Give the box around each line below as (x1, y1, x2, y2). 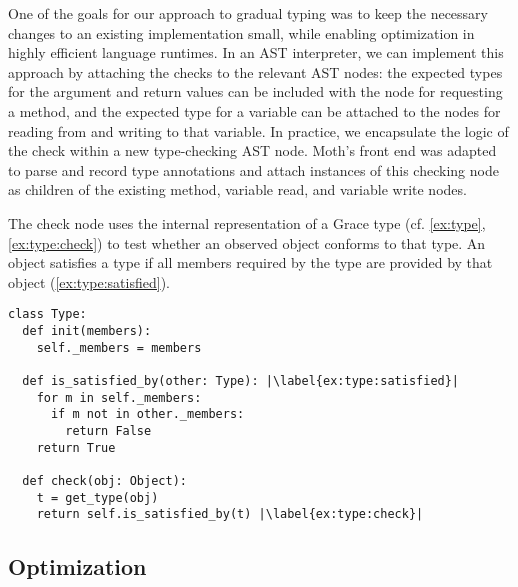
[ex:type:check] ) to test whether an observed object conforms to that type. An (8, 232, 486, 253)
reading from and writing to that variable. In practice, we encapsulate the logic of (8, 120, 509, 141)
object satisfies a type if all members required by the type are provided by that (8, 252, 493, 273)
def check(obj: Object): (22, 473, 187, 488)
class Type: (8, 307, 87, 322)
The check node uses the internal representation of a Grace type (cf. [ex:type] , (8, 212, 486, 233)
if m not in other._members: (50, 407, 245, 422)
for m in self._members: (36, 390, 202, 405)
